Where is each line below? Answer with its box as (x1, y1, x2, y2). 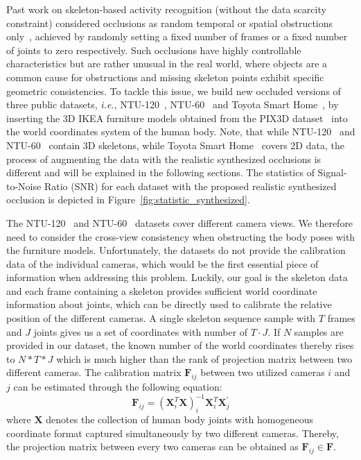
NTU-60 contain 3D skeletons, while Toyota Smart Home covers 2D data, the (6, 137, 344, 152)
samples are (294, 324, 344, 339)
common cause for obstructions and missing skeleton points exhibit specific (6, 69, 324, 84)
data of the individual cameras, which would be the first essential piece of (6, 256, 319, 271)
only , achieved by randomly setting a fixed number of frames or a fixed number (6, 29, 348, 44)
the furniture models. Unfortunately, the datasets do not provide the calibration (6, 243, 346, 257)
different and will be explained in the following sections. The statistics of (6, 165, 315, 180)
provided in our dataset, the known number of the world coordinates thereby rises (6, 338, 354, 352)
